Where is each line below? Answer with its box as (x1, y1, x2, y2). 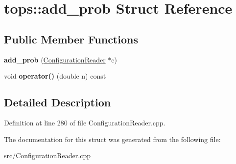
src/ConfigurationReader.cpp (4, 150, 91, 161)
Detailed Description (4, 95, 111, 110)
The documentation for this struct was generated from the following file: (4, 134, 221, 144)
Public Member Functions (4, 31, 138, 46)
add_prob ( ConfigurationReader (4, 54, 106, 64)
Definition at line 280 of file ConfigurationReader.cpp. (4, 117, 165, 127)
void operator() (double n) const (4, 71, 106, 81)
